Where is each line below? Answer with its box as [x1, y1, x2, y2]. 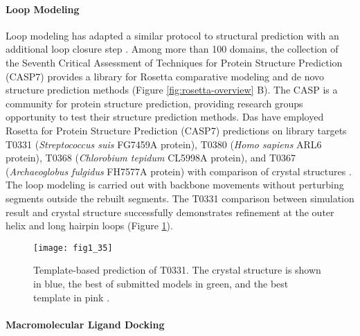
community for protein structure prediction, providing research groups [6, 96, 303, 110]
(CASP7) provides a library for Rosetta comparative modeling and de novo [6, 69, 325, 83]
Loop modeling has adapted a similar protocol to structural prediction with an [6, 28, 339, 42]
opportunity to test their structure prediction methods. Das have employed [6, 109, 324, 124]
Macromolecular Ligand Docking [6, 317, 165, 331]
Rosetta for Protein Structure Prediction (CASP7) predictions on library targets [6, 123, 347, 137]
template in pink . [33, 290, 110, 304]
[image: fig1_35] [33, 242, 113, 253]
